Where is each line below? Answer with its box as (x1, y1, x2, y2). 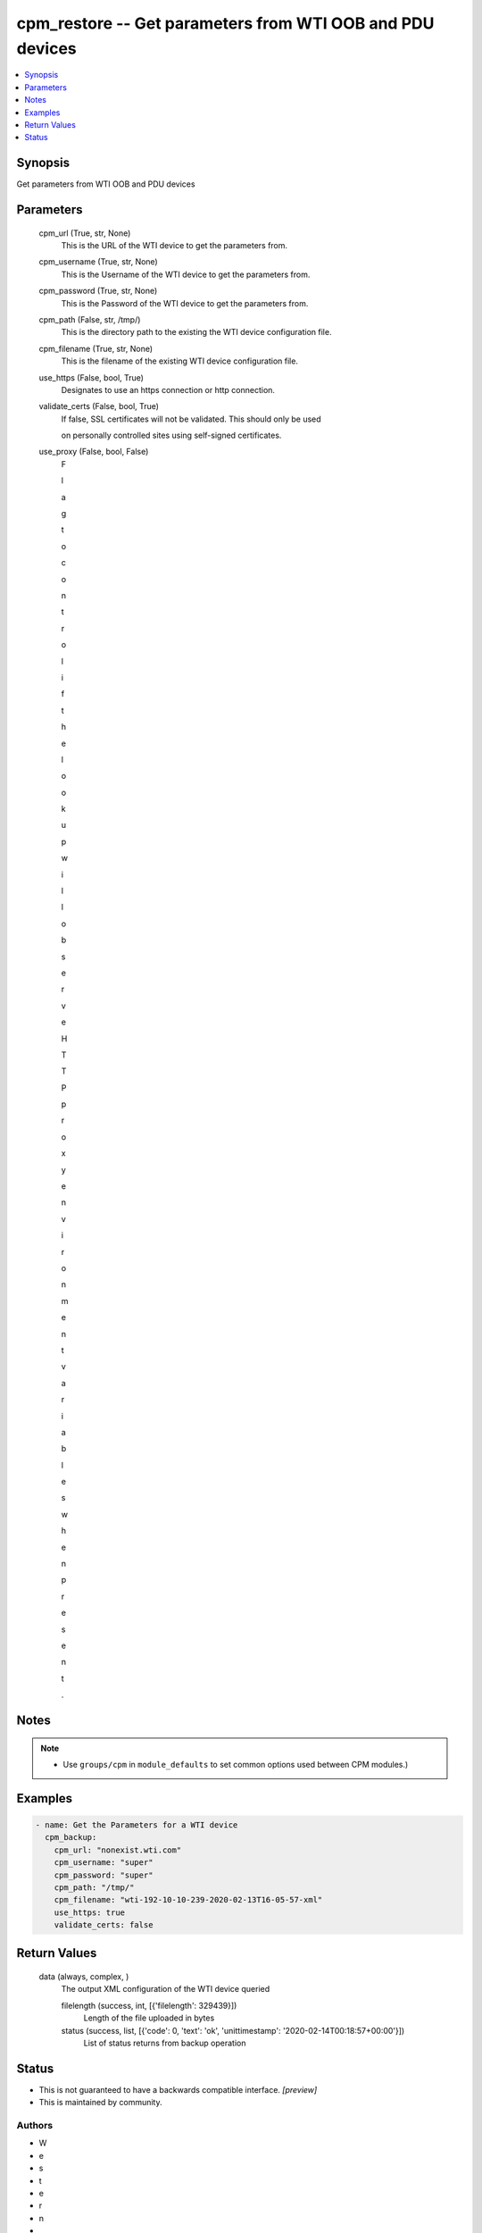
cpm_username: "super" (54, 1858, 154, 1868)
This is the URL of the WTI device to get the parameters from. (61, 240, 288, 250)
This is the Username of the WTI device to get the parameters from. (61, 269, 311, 280)
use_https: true (54, 1907, 125, 1918)
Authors (16, 2120, 54, 2132)
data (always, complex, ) (38, 1971, 129, 1982)
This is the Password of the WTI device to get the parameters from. (61, 297, 309, 308)
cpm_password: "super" (54, 1869, 154, 1880)
